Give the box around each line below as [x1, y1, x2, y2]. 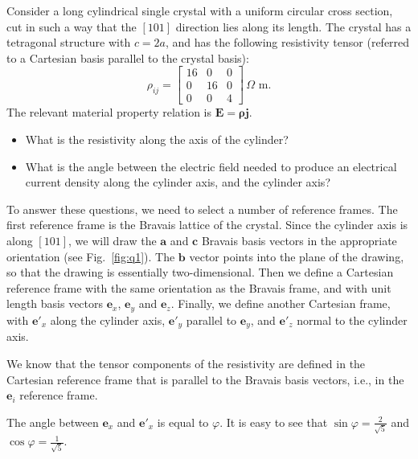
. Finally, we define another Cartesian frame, [170, 295, 391, 312]
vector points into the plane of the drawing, [189, 248, 404, 264]
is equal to [157, 413, 209, 430]
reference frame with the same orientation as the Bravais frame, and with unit [6, 279, 391, 296]
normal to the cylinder [297, 311, 408, 328]
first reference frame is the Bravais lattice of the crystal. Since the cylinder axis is [6, 216, 408, 233]
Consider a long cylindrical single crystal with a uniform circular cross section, [6, 2, 393, 18]
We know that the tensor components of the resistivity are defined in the [6, 354, 366, 371]
